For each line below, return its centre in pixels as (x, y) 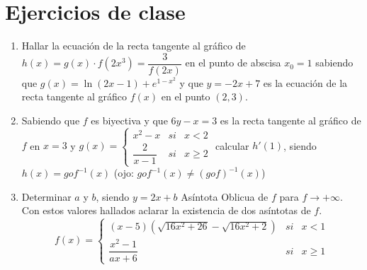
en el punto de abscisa (233, 63)
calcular (232, 145)
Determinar (46, 196)
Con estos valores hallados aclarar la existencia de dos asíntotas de (166, 210)
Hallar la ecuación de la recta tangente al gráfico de (134, 46)
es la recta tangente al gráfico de (290, 120)
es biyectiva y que (129, 120)
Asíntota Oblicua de (225, 196)
